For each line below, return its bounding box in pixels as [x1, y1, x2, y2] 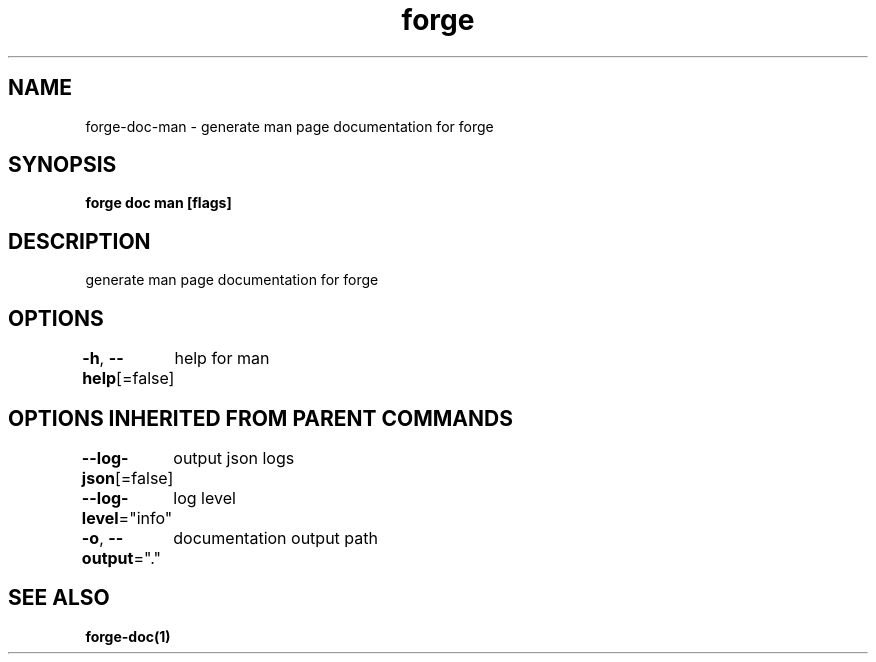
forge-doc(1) [85, 627, 171, 645]
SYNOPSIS [8, 152, 117, 178]
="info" [118, 507, 173, 528]
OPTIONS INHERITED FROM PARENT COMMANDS [8, 405, 513, 431]
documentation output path [173, 527, 378, 548]
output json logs [173, 447, 295, 468]
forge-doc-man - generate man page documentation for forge [85, 117, 494, 135]
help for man [174, 348, 270, 369]
